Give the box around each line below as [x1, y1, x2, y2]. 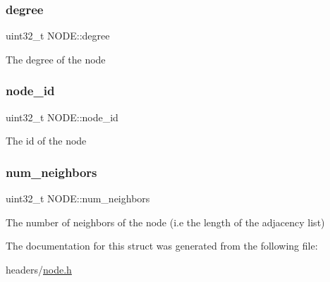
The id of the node [6, 133, 87, 148]
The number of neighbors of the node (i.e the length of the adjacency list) [6, 214, 325, 229]
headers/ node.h [6, 262, 72, 276]
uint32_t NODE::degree [6, 28, 110, 43]
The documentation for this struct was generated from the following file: [6, 238, 318, 253]
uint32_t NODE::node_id [6, 109, 118, 124]
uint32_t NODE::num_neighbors [6, 191, 150, 206]
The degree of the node [6, 51, 106, 66]
